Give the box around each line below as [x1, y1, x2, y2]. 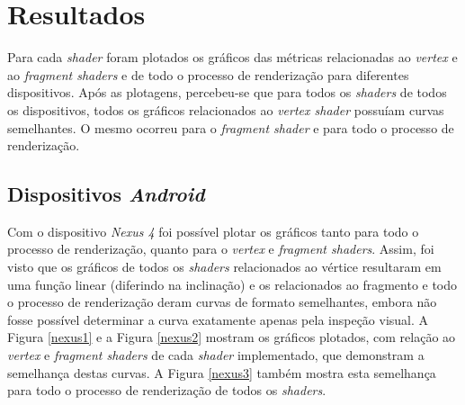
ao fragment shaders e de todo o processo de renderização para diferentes [7, 65, 409, 84]
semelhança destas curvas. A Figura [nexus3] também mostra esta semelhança [7, 363, 436, 382]
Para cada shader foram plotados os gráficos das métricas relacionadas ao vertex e [7, 48, 458, 67]
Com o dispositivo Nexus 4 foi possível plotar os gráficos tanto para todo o [7, 221, 419, 240]
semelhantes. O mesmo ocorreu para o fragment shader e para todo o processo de [7, 118, 454, 137]
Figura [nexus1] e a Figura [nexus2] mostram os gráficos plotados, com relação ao [7, 328, 456, 346]
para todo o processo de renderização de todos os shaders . [7, 381, 326, 400]
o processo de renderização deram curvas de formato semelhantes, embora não [7, 292, 437, 311]
